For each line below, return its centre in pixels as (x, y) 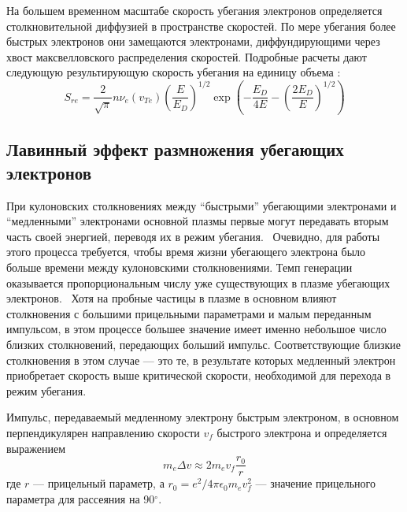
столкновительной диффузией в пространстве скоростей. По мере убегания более (201, 26)
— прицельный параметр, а (99, 483)
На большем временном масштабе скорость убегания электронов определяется (194, 10)
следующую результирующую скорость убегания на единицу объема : (174, 72)
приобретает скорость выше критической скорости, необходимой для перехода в (199, 375)
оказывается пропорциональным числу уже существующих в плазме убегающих (198, 282)
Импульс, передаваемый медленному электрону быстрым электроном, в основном (203, 417)
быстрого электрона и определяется (302, 432)
